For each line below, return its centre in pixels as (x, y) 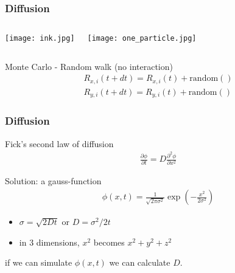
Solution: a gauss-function (53, 181)
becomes (109, 242)
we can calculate (140, 262)
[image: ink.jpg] (40, 39)
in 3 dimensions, (49, 242)
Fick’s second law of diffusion (59, 143)
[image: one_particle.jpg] (142, 39)
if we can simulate (39, 262)
